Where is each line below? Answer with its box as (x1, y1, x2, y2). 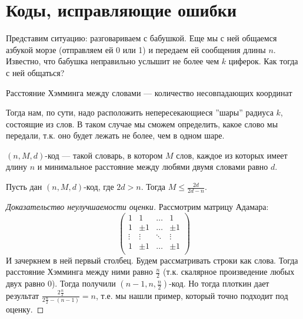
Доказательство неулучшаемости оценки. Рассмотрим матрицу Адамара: (6, 200, 269, 212)
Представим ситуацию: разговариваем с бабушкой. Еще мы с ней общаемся (6, 32, 277, 44)
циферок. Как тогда (228, 55, 298, 67)
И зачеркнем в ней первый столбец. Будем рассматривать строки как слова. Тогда (6, 254, 298, 266)
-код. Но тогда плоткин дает (169, 277, 269, 290)
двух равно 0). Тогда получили (6, 277, 116, 290)
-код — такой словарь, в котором (45, 149, 163, 161)
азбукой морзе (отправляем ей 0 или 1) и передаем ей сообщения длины (6, 43, 266, 55)
